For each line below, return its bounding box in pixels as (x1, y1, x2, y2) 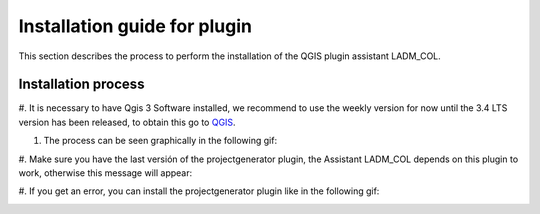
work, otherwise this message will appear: (18, 167, 193, 179)
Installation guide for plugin (18, 15, 252, 37)
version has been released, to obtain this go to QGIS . (18, 116, 236, 128)
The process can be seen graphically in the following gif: (43, 135, 278, 147)
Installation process (18, 76, 145, 93)
